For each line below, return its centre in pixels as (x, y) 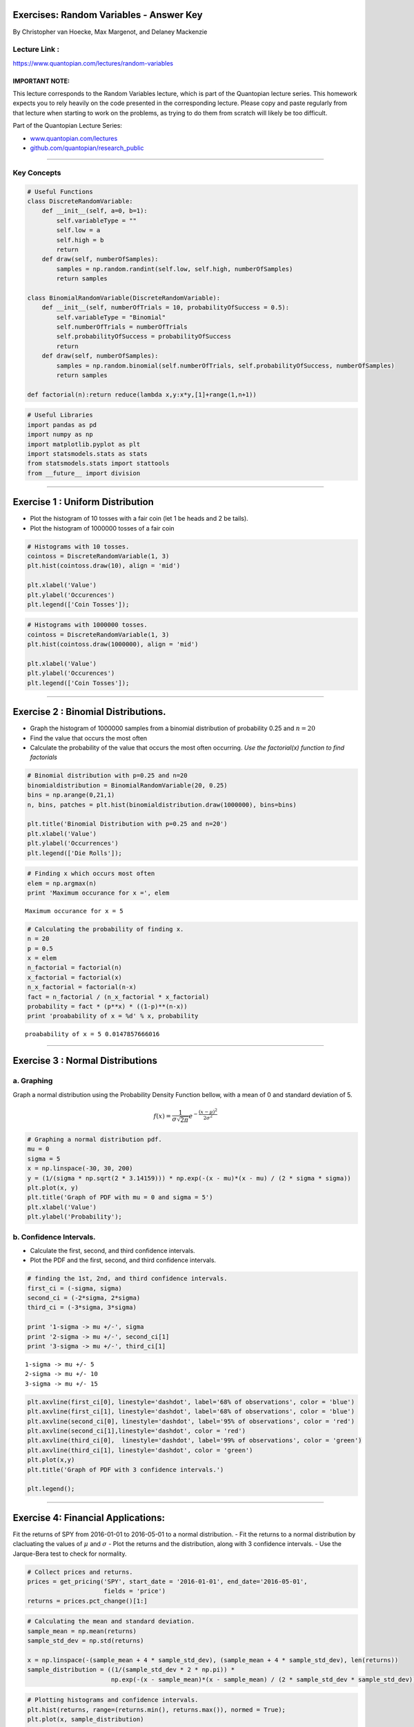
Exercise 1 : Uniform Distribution (83, 502)
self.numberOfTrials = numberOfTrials (122, 327)
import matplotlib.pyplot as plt (84, 444)
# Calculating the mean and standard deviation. (111, 1621)
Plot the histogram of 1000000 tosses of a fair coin (102, 528)
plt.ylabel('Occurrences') (73, 843)
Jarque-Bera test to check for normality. (70, 1554)
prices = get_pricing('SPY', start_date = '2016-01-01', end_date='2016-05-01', (167, 1581)
